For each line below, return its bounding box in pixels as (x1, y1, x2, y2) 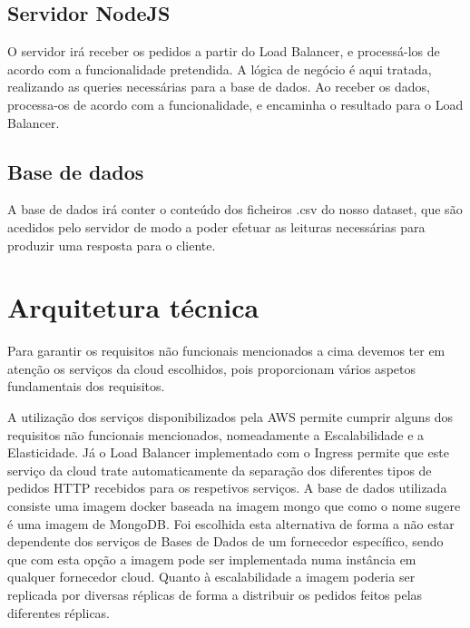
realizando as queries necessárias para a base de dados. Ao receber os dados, (7, 77, 430, 96)
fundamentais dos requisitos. (7, 377, 165, 396)
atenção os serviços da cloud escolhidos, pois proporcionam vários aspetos (7, 358, 416, 378)
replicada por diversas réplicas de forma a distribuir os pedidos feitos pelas (7, 585, 423, 603)
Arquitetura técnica (7, 289, 259, 326)
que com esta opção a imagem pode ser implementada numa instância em (7, 549, 416, 568)
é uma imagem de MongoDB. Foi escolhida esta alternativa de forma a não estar (7, 514, 455, 533)
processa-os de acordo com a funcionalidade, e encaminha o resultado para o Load (7, 94, 464, 113)
